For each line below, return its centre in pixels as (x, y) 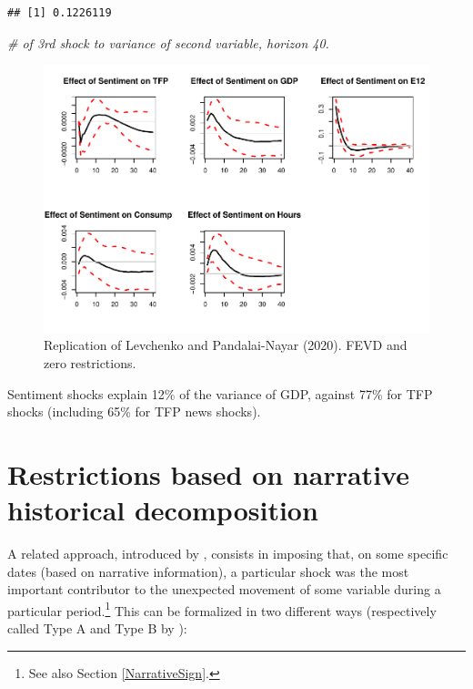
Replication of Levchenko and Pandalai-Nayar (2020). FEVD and (226, 345)
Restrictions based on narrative (208, 473)
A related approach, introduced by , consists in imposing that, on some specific (228, 553)
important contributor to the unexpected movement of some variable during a (224, 589)
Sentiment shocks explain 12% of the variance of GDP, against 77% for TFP (220, 393)
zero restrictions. (90, 362)
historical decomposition (163, 510)
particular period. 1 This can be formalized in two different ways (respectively (222, 609)
